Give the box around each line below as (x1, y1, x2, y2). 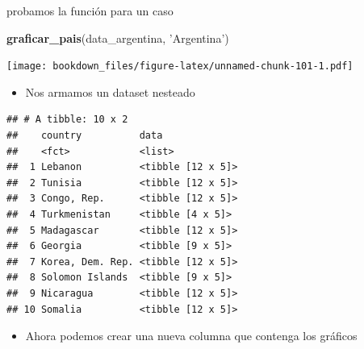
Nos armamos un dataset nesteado (25, 83, 195, 100)
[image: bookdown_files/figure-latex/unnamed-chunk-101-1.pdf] (6, 60, 354, 73)
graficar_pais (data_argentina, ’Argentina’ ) (6, 29, 229, 46)
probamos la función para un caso (6, 2, 174, 19)
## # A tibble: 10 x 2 (6, 114, 128, 126)
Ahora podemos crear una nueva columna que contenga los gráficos (25, 327, 358, 344)
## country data (6, 130, 163, 142)
